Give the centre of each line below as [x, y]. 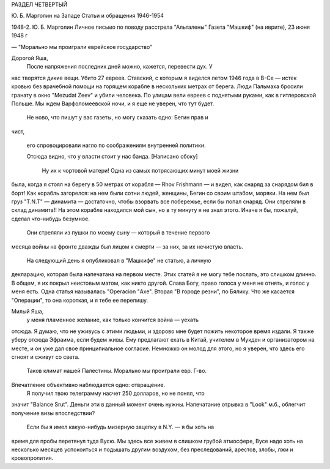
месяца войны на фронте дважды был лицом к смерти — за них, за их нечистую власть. [127, 246]
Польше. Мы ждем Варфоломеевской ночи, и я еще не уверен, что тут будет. [113, 103]
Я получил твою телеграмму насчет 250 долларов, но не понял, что [116, 393]
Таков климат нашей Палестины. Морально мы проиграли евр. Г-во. [117, 371]
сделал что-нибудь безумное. [50, 219]
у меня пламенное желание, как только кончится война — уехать [112, 320]
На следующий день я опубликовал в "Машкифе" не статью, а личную [119, 260]
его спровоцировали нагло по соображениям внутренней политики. [116, 145]
